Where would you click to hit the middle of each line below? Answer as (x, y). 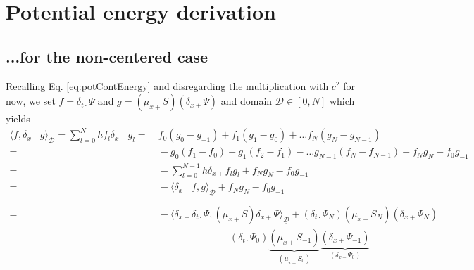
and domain (247, 101)
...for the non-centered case (107, 56)
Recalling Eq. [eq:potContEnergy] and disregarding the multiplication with (167, 85)
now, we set (31, 101)
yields (18, 118)
